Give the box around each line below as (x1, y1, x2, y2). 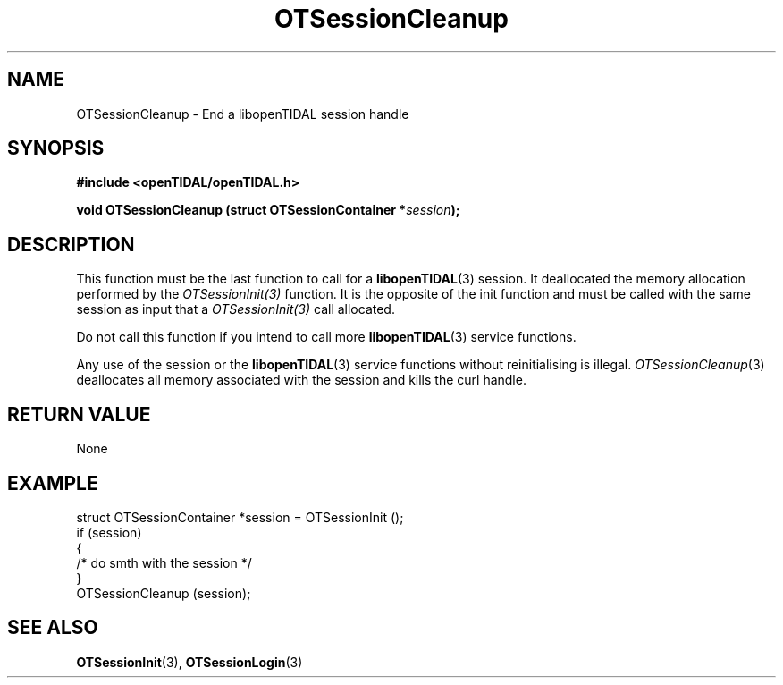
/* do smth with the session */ (76, 554, 252, 571)
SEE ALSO (7, 616, 98, 639)
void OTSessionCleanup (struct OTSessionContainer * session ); (76, 202, 460, 218)
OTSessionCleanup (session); (76, 585, 251, 601)
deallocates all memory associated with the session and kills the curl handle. (76, 372, 526, 388)
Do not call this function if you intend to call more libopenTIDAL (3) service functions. (76, 329, 577, 345)
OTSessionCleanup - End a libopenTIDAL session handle (76, 106, 409, 122)
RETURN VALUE (7, 402, 151, 426)
